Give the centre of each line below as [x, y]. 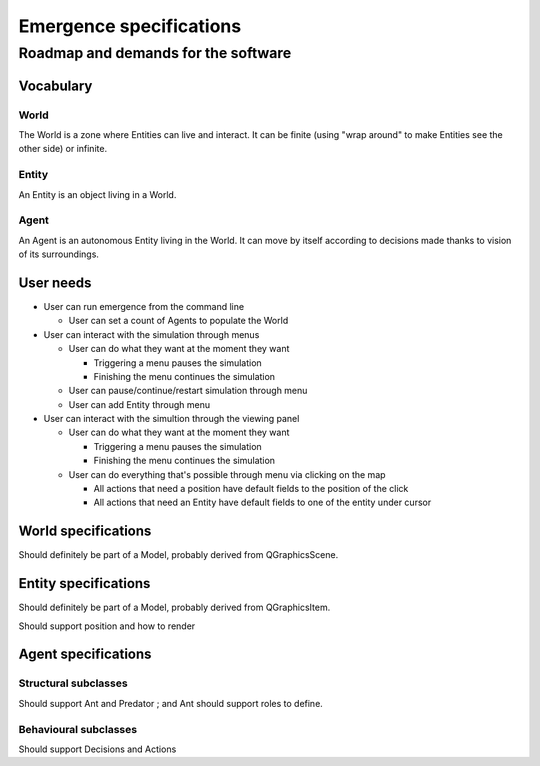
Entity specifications [84, 583]
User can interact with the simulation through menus [151, 334]
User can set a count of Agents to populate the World [178, 321]
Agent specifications [85, 654]
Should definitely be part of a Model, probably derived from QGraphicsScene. [178, 555]
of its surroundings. [59, 254]
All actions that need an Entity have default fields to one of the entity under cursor [262, 502]
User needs [55, 282]
